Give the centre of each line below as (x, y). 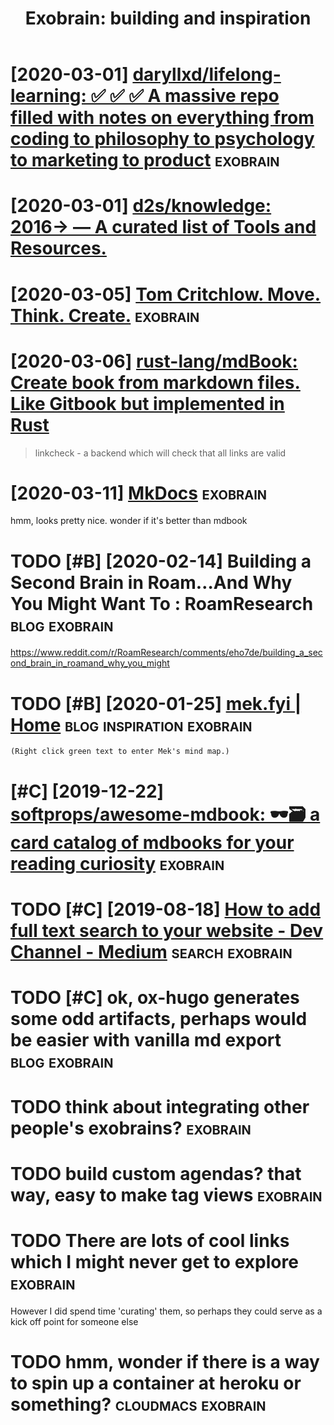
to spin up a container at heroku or (156, 1383)
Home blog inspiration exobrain (131, 724)
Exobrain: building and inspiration (168, 18)
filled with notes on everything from (162, 118)
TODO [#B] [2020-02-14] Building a (161, 561)
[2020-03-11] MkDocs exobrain (139, 493)
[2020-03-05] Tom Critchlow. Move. (166, 294)
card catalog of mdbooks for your (152, 842)
